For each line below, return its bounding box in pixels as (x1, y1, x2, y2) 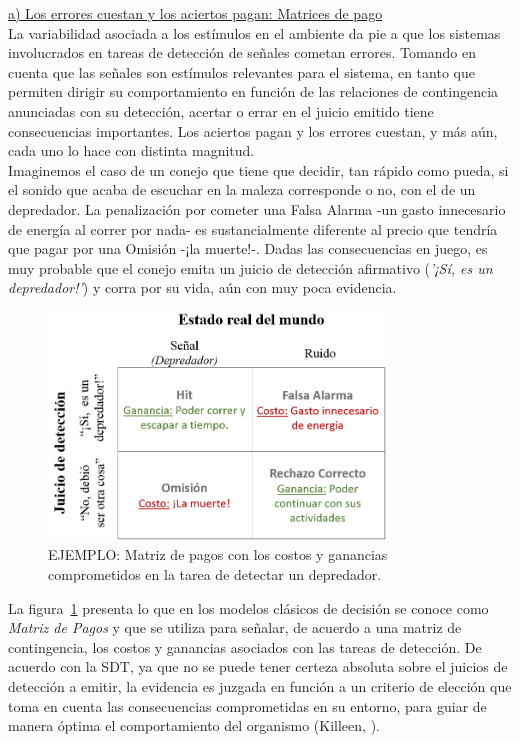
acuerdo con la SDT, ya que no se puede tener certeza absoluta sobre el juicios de (8, 656, 508, 677)
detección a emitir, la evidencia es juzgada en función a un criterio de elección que (8, 676, 512, 697)
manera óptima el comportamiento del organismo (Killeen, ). (8, 715, 380, 736)
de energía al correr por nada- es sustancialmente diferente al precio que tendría (8, 218, 498, 239)
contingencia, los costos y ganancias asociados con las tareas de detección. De (8, 636, 482, 657)
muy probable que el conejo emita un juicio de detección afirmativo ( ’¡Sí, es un (8, 257, 493, 278)
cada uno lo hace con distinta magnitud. (8, 140, 255, 161)
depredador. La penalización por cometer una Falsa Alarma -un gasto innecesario (8, 198, 506, 219)
